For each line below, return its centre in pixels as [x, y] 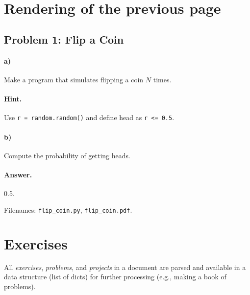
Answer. [18, 174]
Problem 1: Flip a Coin [64, 39]
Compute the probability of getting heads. [67, 155]
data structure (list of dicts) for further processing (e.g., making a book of [115, 277]
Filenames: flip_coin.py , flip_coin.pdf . [68, 209]
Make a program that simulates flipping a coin [74, 79]
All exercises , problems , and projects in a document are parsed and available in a [125, 267]
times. [162, 79]
